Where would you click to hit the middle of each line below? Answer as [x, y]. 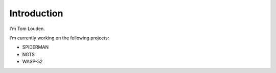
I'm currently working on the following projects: [59, 38]
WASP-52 [32, 62]
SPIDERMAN [36, 47]
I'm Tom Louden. [27, 29]
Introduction [36, 13]
